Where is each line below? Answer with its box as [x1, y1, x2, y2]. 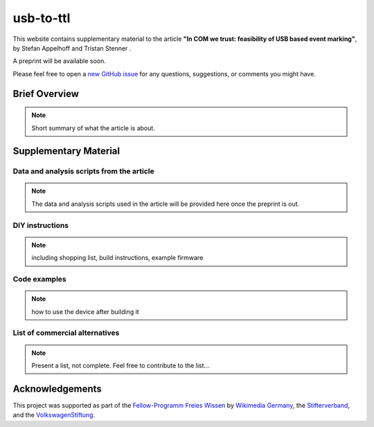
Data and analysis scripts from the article [12, 166, 155, 176]
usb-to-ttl [12, 10, 71, 26]
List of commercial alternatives [12, 328, 120, 338]
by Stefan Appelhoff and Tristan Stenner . [12, 44, 132, 52]
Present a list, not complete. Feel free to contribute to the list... [31, 361, 210, 369]
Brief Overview [12, 87, 80, 100]
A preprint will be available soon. [12, 57, 107, 65]
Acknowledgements [12, 383, 102, 394]
